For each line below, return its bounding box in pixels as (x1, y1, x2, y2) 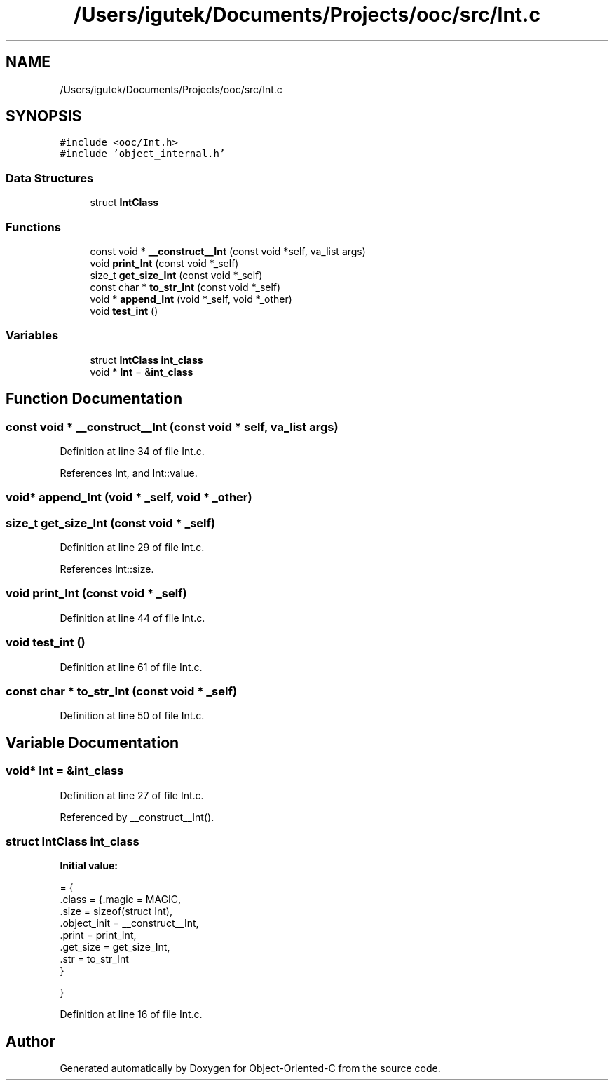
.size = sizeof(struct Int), (60, 905, 172, 918)
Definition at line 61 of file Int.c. (60, 660, 203, 673)
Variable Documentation (6, 733, 179, 752)
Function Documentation (6, 390, 182, 408)
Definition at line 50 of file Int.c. (60, 710, 205, 722)
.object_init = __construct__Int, (60, 917, 199, 930)
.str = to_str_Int (60, 953, 129, 965)
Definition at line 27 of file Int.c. (60, 789, 204, 801)
